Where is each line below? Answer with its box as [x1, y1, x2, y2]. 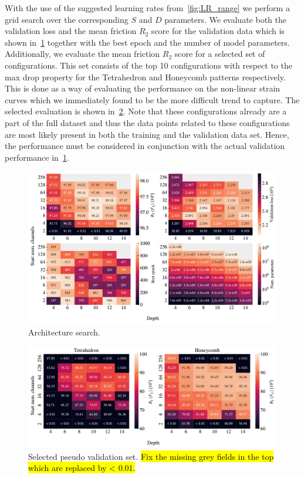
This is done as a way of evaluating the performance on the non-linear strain [5, 82, 281, 94]
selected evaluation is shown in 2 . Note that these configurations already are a [5, 105, 287, 117]
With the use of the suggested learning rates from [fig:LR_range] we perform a [5, 2, 290, 13]
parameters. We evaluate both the [164, 13, 286, 25]
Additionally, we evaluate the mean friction [5, 48, 160, 60]
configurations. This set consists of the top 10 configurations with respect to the [5, 59, 292, 71]
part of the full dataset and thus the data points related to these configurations [5, 116, 290, 128]
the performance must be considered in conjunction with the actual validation [5, 140, 285, 152]
